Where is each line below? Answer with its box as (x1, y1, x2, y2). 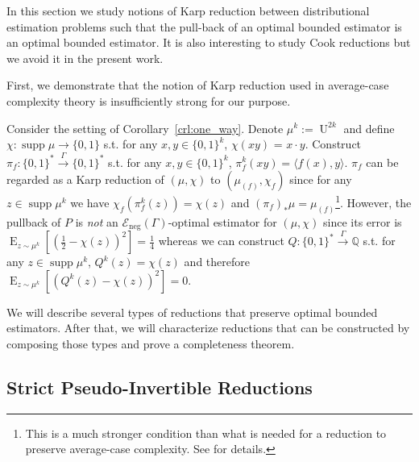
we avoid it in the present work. (6, 49, 164, 66)
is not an (75, 213, 118, 230)
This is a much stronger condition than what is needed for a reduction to (25, 424, 387, 441)
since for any (289, 171, 352, 188)
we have (70, 194, 110, 210)
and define (343, 119, 395, 136)
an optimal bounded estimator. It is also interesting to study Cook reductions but (6, 34, 411, 51)
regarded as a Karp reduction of (6, 171, 164, 188)
